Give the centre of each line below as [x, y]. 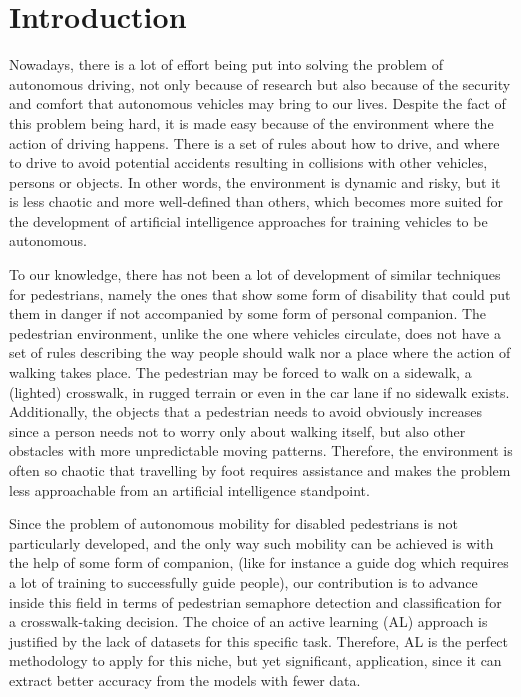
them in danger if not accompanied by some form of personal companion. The [248, 313]
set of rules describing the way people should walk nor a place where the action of [260, 352]
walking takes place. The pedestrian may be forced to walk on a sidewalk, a [240, 372]
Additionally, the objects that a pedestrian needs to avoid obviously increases [246, 411]
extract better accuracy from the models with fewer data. [185, 679]
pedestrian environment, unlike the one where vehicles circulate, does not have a [255, 332]
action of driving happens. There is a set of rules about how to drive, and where [254, 142]
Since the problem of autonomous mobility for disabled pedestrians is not [233, 523]
